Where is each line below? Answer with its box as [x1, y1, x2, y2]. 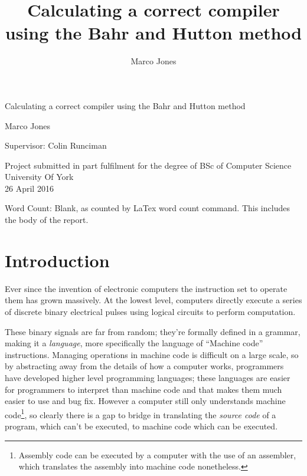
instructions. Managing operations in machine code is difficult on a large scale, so [5, 348, 299, 360]
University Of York [5, 170, 74, 183]
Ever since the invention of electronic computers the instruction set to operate [5, 282, 288, 294]
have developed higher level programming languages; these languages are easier [5, 371, 290, 383]
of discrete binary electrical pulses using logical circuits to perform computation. [5, 305, 296, 317]
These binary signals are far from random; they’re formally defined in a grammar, [5, 325, 301, 337]
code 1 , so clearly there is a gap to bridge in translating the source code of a [5, 406, 276, 421]
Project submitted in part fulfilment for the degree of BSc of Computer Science [5, 159, 292, 171]
